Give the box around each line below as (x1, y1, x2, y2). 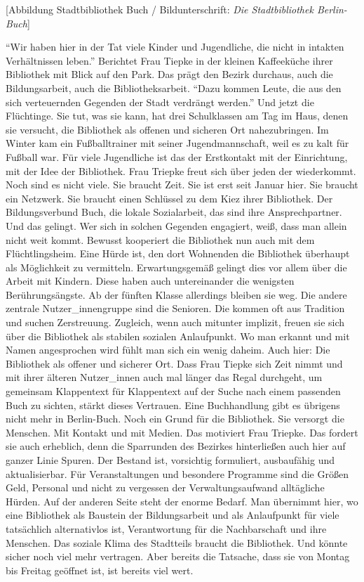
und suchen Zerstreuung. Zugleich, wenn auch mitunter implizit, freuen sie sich (6, 315, 345, 330)
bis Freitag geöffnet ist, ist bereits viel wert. (6, 562, 194, 577)
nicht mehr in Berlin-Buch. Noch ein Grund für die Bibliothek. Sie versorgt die (6, 411, 344, 426)
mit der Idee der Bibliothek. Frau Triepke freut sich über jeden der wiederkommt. (6, 163, 356, 178)
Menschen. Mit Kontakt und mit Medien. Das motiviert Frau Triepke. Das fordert (6, 425, 358, 439)
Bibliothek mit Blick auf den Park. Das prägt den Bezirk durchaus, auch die (6, 67, 333, 82)
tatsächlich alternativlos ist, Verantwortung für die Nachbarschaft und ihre (6, 521, 327, 536)
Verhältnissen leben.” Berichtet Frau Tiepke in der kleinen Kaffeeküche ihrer (6, 53, 333, 67)
